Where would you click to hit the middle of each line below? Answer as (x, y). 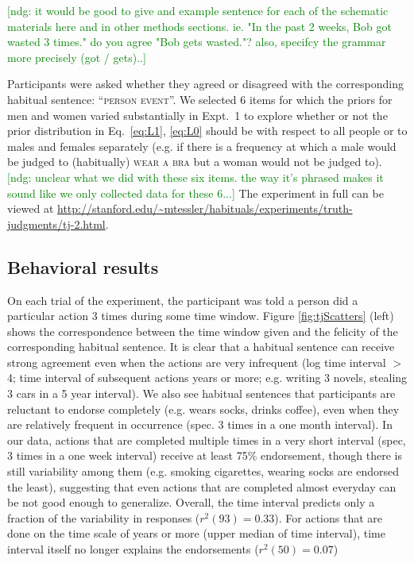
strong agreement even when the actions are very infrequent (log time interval (197, 362)
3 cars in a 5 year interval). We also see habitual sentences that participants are (201, 393)
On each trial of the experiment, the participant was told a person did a (183, 300)
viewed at (31, 208)
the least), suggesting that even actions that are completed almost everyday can (202, 486)
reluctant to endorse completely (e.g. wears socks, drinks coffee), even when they (203, 409)
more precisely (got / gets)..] (77, 57)
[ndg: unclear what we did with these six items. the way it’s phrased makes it (195, 177)
